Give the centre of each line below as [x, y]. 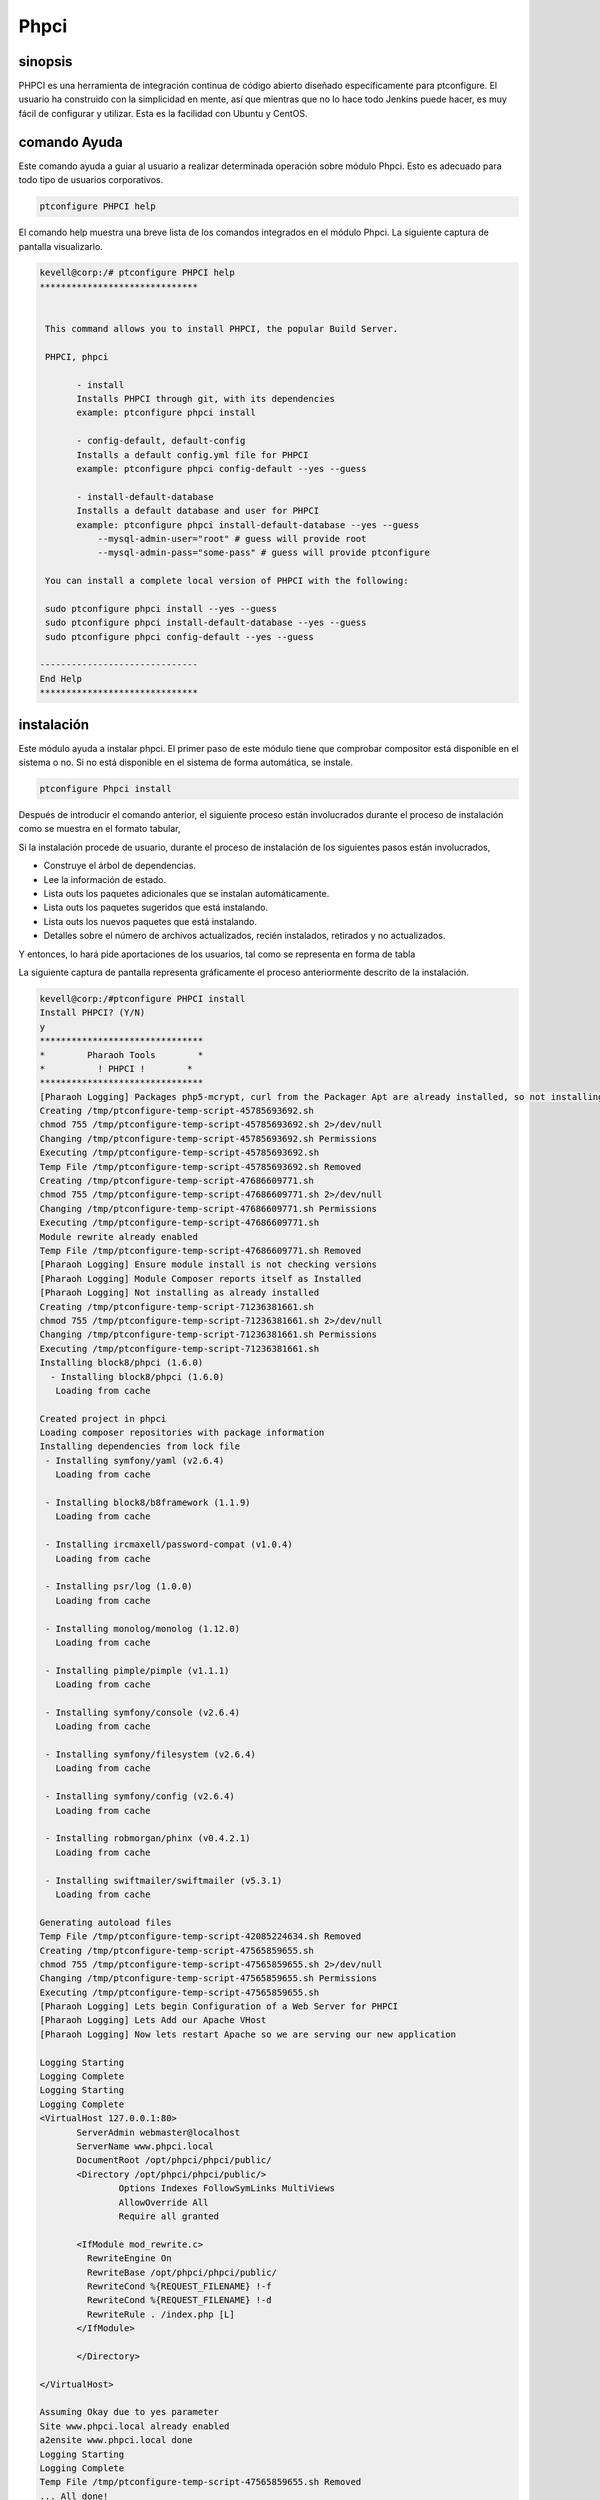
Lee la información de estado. [105, 879]
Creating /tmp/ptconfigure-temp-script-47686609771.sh [176, 1181]
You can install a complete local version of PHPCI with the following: [227, 581]
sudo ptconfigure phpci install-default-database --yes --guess [206, 623]
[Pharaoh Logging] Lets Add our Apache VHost [153, 2020]
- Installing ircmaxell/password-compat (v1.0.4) [169, 1544]
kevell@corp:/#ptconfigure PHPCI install [142, 998]
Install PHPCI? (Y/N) [92, 1013]
